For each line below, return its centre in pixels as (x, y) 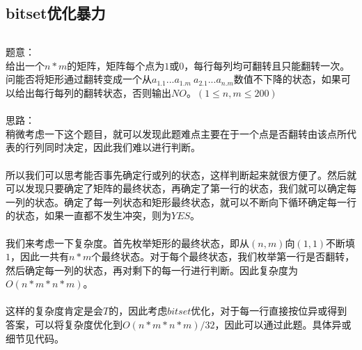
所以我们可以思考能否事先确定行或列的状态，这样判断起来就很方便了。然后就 (181, 174)
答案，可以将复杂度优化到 (64, 325)
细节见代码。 (35, 338)
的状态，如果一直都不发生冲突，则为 (88, 215)
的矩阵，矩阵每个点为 (116, 65)
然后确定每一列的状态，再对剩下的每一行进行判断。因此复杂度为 (152, 270)
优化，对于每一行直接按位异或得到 (269, 311)
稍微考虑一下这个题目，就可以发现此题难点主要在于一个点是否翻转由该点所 (176, 133)
